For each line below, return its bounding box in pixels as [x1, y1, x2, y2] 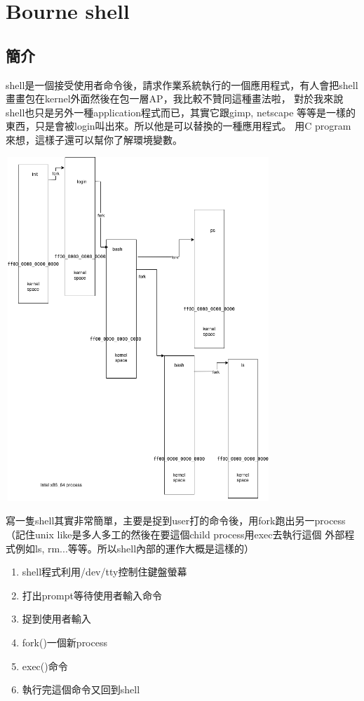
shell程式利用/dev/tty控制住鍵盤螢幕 [22, 564, 187, 579]
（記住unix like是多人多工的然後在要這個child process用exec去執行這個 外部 [6, 527, 345, 542]
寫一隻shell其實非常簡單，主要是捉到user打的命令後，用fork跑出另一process [6, 513, 346, 528]
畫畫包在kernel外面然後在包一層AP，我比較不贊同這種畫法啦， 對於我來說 [6, 91, 344, 106]
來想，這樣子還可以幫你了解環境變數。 [6, 132, 182, 147]
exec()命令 [22, 658, 68, 673]
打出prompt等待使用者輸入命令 [22, 587, 162, 602]
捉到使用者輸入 [22, 611, 91, 626]
